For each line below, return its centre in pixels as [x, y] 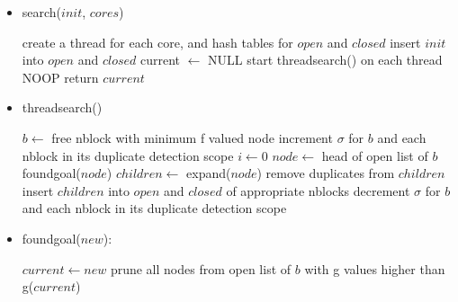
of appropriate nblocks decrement [318, 190]
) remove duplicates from [326, 173]
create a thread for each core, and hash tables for [157, 42]
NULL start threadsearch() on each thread [325, 60]
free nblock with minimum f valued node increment [192, 137]
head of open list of [375, 155]
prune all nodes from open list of [201, 268]
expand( [209, 173]
